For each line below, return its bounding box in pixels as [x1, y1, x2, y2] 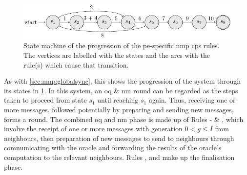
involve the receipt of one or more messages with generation [4, 123, 183, 134]
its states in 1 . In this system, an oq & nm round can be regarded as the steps [4, 85, 238, 95]
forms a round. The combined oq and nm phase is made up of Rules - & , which [4, 114, 244, 124]
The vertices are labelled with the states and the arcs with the [23, 50, 210, 60]
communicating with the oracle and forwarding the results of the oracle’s [4, 142, 222, 153]
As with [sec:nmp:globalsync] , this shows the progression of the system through [4, 76, 241, 86]
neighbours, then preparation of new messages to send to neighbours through [4, 133, 234, 143]
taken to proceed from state [4, 95, 87, 105]
